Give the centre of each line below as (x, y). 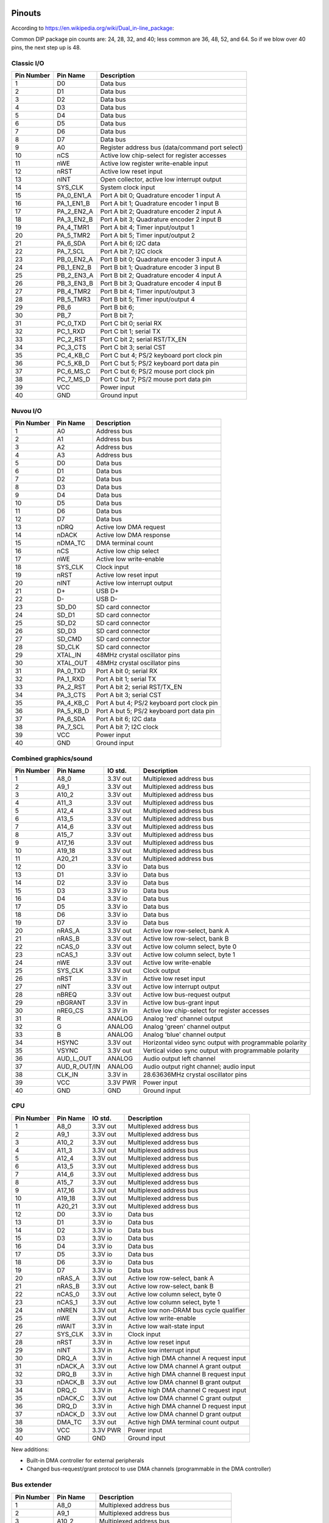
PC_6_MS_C (74, 372)
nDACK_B (71, 1382)
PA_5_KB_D (73, 711)
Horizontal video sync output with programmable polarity (225, 1042)
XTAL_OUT (73, 663)
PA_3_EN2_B (75, 219)
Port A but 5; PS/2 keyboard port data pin (155, 711)
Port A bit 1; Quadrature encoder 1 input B (160, 203)
